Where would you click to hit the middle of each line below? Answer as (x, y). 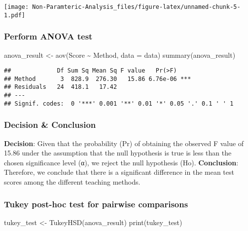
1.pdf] (15, 15)
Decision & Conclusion (50, 125)
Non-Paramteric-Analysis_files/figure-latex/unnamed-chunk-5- (136, 7)
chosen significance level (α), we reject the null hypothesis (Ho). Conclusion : (121, 162)
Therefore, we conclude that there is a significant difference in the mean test (119, 172)
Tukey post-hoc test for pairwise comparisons (96, 204)
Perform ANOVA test (48, 36)
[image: (17, 7)
